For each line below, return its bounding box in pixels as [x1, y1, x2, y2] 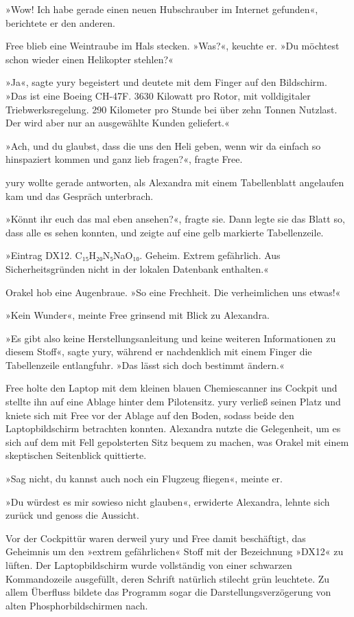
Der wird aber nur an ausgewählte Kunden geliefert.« [5, 115, 230, 130]
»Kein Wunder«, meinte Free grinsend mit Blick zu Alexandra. [5, 308, 270, 322]
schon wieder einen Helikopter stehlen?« [5, 52, 174, 66]
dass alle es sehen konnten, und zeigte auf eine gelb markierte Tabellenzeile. [5, 225, 324, 239]
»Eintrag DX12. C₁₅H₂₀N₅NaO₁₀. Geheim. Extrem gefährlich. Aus [5, 248, 281, 262]
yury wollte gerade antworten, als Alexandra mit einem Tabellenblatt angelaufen [5, 175, 344, 189]
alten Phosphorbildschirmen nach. [5, 598, 148, 612]
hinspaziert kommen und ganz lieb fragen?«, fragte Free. [5, 152, 243, 166]
